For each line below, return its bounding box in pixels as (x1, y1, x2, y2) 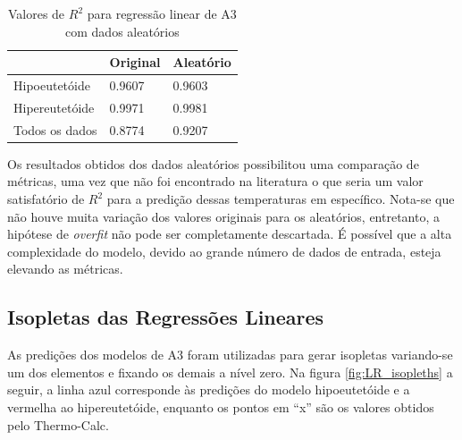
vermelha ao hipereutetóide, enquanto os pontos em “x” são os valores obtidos (7, 397, 434, 416)
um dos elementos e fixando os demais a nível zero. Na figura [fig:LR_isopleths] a (7, 362, 453, 381)
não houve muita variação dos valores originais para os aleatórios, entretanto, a (7, 207, 440, 225)
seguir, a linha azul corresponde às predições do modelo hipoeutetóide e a (7, 380, 410, 399)
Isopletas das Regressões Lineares (7, 303, 324, 331)
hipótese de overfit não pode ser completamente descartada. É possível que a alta (7, 224, 452, 243)
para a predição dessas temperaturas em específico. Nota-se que (106, 190, 455, 207)
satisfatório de (7, 190, 85, 207)
